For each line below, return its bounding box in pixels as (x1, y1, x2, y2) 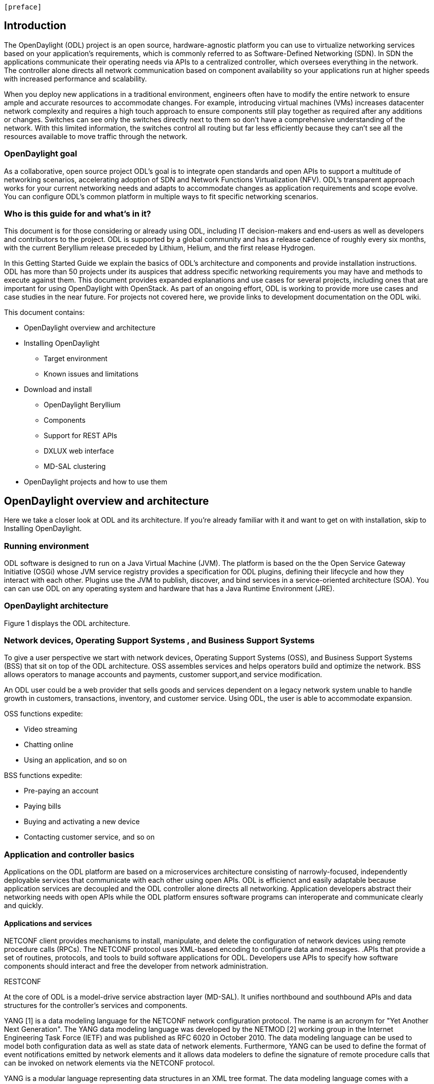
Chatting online (24, 740, 73, 749)
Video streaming (24, 725, 77, 734)
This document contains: (4, 308, 85, 317)
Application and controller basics (4, 849, 135, 859)
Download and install (24, 385, 92, 394)
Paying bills (24, 802, 61, 811)
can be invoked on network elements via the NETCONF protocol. (4, 1059, 215, 1068)
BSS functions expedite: (4, 771, 82, 780)
